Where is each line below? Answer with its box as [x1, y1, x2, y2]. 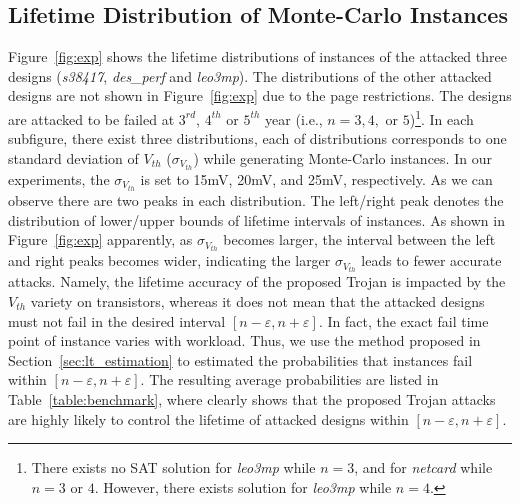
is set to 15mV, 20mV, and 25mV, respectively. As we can [140, 168, 493, 189]
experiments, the [8, 168, 110, 189]
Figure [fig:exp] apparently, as [8, 229, 193, 250]
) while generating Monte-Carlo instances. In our [193, 147, 492, 168]
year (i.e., [265, 108, 323, 129]
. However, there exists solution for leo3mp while [94, 476, 392, 497]
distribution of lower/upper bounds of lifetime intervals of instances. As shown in [8, 209, 505, 230]
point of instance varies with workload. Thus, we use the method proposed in [8, 330, 481, 351]
